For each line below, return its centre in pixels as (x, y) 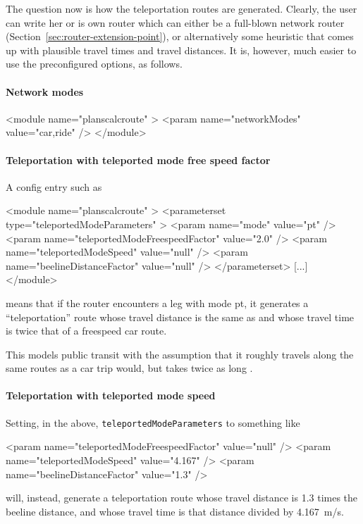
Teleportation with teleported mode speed (111, 395)
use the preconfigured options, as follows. (94, 64)
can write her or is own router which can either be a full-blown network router (175, 22)
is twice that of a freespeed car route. (86, 331)
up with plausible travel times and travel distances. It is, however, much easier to (181, 50)
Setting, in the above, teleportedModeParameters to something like (153, 422)
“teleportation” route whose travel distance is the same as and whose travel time (180, 317)
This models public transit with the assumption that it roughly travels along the (180, 354)
